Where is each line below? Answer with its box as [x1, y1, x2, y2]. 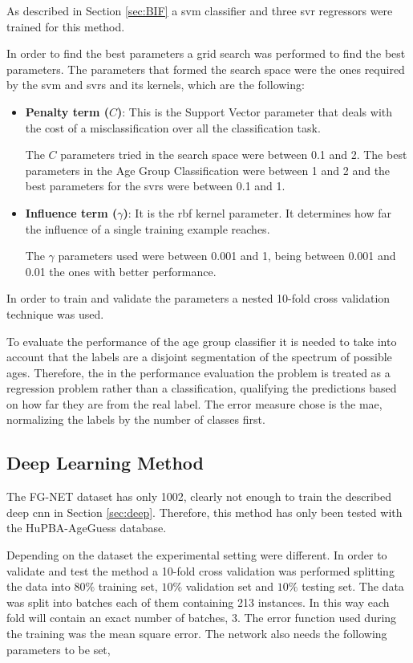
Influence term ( [25, 204, 118, 221]
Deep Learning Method [6, 450, 204, 475]
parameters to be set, [6, 641, 111, 657]
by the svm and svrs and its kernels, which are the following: [6, 76, 305, 93]
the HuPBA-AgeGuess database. [6, 519, 167, 536]
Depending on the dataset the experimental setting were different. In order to [6, 547, 387, 563]
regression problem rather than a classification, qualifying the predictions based [6, 380, 397, 397]
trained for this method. [6, 18, 125, 35]
